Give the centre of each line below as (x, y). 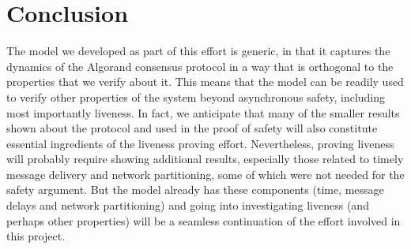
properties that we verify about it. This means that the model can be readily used (205, 82)
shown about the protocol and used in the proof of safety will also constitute (192, 128)
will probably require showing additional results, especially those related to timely (205, 159)
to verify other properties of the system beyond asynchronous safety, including (196, 97)
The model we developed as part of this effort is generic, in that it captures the (198, 51)
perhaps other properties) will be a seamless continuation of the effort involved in (204, 220)
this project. (36, 236)
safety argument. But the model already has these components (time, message (195, 190)
